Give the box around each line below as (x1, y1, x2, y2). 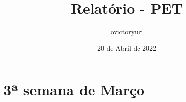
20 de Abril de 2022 (97, 42, 157, 53)
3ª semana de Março (3, 80, 145, 100)
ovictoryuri (110, 26, 143, 37)
